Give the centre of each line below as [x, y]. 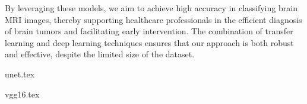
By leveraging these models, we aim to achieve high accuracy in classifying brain [151, 8]
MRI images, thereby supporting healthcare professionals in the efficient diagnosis [153, 19]
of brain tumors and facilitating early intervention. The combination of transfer [149, 31]
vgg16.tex [22, 94]
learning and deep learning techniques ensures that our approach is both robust [149, 42]
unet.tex [20, 74]
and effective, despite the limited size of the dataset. [100, 54]
